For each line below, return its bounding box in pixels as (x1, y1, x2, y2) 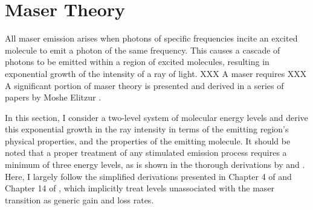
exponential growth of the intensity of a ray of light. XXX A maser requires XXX (5, 67, 307, 79)
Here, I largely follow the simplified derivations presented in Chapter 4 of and (5, 170, 292, 182)
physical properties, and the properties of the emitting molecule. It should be (5, 134, 291, 147)
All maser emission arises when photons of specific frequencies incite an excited (5, 32, 298, 45)
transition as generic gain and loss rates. (5, 193, 154, 206)
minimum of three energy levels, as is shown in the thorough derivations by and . (5, 158, 305, 171)
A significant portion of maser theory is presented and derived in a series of (5, 79, 284, 91)
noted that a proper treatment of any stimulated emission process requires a (5, 146, 287, 159)
